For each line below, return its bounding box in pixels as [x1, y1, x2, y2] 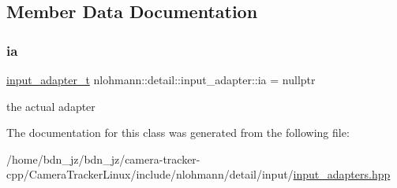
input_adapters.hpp [293, 166, 391, 182]
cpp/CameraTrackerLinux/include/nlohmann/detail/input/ [6, 166, 294, 182]
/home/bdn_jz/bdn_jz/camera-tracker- [6, 150, 200, 167]
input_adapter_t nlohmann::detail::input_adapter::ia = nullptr [6, 72, 316, 87]
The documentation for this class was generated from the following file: [6, 124, 350, 141]
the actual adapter [6, 98, 96, 114]
